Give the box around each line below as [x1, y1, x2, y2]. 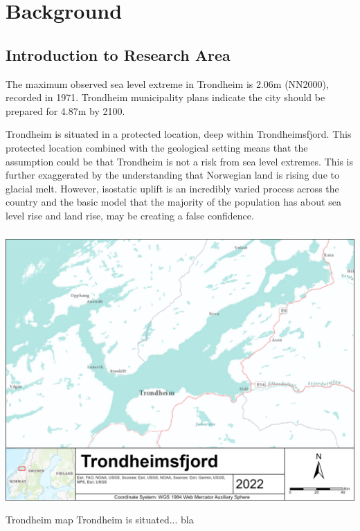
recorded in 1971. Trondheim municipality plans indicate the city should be [6, 90, 325, 105]
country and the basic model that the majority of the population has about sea [6, 195, 341, 209]
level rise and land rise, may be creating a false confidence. [6, 208, 254, 222]
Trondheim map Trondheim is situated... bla [6, 512, 194, 527]
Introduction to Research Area [6, 44, 231, 65]
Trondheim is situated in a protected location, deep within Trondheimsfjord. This [6, 127, 352, 141]
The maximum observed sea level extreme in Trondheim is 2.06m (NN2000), [6, 76, 329, 91]
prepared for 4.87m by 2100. [6, 103, 125, 118]
